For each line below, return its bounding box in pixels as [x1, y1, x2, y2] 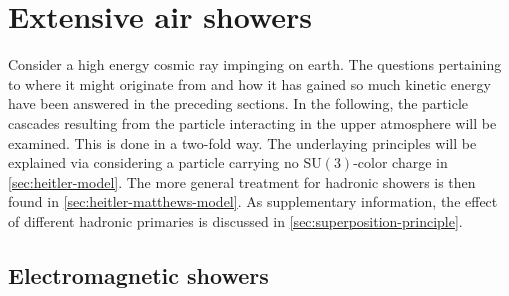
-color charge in [353, 152, 448, 173]
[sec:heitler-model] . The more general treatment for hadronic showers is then [8, 171, 476, 192]
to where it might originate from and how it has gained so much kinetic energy [8, 73, 491, 94]
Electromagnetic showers [8, 259, 269, 290]
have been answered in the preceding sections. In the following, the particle [8, 93, 468, 114]
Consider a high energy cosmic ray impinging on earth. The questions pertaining [8, 54, 502, 75]
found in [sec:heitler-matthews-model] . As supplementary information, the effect [8, 191, 498, 212]
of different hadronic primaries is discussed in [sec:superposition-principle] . [8, 210, 463, 231]
